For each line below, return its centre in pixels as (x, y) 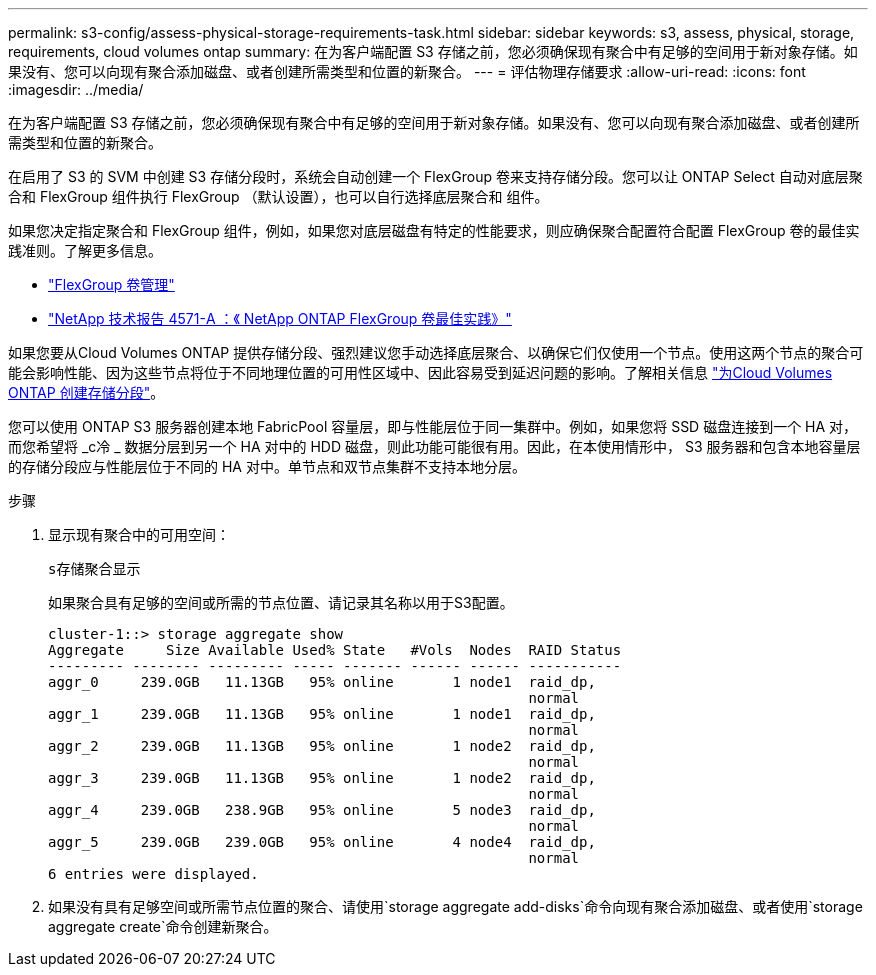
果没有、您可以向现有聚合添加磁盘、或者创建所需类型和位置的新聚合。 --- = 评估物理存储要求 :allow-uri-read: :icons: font (407, 71)
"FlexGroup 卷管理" (111, 284)
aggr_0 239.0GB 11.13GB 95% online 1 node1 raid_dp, (322, 682)
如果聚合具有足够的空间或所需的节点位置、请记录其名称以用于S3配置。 (281, 602)
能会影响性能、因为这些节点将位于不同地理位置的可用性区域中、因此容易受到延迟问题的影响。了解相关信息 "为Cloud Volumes (420, 372)
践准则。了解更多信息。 (85, 250)
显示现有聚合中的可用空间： (139, 534)
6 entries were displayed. (153, 874)
